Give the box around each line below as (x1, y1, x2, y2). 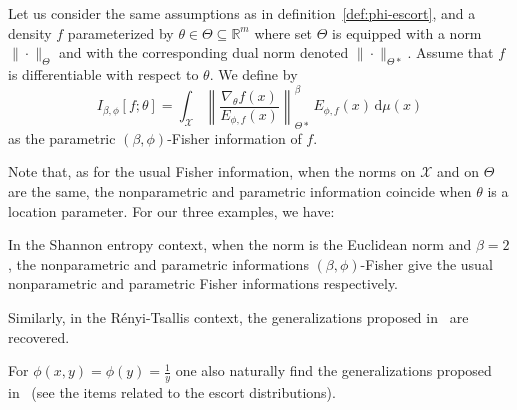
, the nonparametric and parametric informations (8, 253, 309, 274)
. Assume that (407, 42, 494, 63)
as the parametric (8, 127, 116, 148)
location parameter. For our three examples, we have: (8, 200, 335, 221)
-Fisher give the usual (360, 253, 493, 274)
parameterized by (67, 22, 174, 43)
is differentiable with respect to (8, 63, 199, 84)
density (8, 22, 52, 43)
